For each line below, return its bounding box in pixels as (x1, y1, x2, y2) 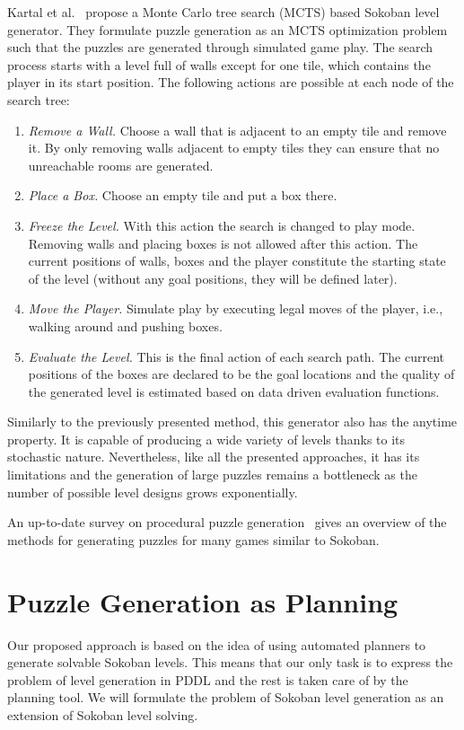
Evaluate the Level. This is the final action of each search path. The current (28, 347, 444, 365)
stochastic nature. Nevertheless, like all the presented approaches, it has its (7, 447, 420, 466)
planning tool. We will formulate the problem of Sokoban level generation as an (7, 688, 444, 707)
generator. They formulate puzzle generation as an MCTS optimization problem (7, 20, 448, 39)
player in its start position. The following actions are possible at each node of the (7, 73, 454, 92)
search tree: (7, 90, 70, 109)
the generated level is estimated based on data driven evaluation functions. (28, 382, 440, 400)
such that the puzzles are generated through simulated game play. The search (7, 38, 433, 57)
